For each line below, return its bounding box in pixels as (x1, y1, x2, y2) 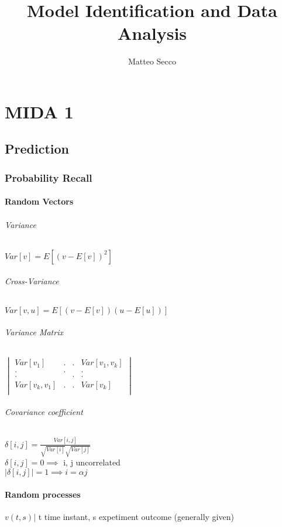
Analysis (117, 21, 187, 45)
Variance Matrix (5, 326, 63, 338)
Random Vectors (5, 195, 74, 208)
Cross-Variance (5, 275, 59, 287)
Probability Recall (5, 170, 92, 185)
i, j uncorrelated (63, 456, 121, 468)
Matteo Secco (128, 55, 177, 67)
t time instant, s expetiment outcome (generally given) (38, 510, 234, 522)
